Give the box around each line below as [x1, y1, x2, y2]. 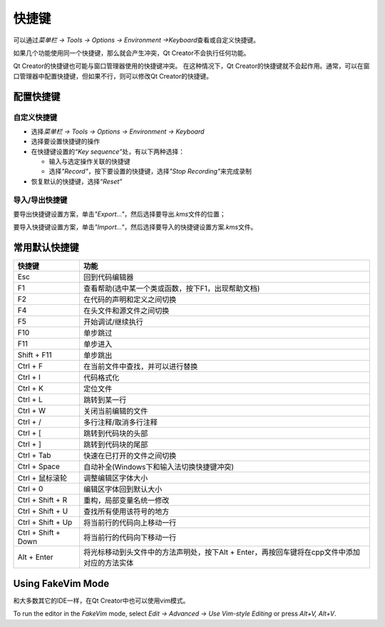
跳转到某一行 [83, 395, 127, 405]
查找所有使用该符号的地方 [83, 507, 170, 517]
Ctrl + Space [17, 461, 61, 471]
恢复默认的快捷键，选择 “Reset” [31, 177, 123, 186]
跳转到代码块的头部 [83, 428, 148, 438]
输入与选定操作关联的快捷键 [48, 157, 130, 166]
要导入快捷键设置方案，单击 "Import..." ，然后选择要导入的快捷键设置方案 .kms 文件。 [13, 223, 257, 231]
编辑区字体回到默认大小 [83, 484, 163, 494]
